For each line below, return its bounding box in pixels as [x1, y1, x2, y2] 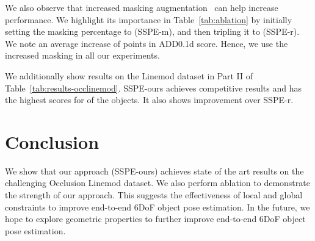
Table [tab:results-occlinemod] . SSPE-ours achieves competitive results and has [5, 81, 302, 94]
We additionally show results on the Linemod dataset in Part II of [5, 69, 253, 82]
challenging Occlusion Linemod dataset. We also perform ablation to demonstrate [5, 176, 310, 189]
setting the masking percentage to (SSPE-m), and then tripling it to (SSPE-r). [5, 25, 300, 38]
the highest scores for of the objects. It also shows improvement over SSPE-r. [5, 93, 294, 106]
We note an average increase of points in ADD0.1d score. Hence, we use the [5, 37, 288, 49]
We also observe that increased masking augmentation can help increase [5, 1, 278, 13]
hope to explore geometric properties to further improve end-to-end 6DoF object [5, 212, 306, 225]
